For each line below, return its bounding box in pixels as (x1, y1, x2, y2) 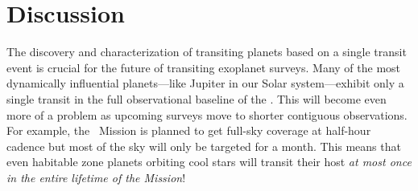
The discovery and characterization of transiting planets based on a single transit (6, 43, 407, 60)
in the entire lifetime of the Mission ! (6, 169, 186, 185)
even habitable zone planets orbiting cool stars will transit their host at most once (6, 153, 412, 170)
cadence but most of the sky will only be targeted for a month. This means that (6, 137, 401, 154)
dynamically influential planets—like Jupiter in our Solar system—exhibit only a (6, 75, 404, 91)
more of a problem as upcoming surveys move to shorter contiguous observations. (6, 106, 408, 123)
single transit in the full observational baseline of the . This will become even (6, 90, 387, 107)
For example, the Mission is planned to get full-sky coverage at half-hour (6, 122, 371, 139)
